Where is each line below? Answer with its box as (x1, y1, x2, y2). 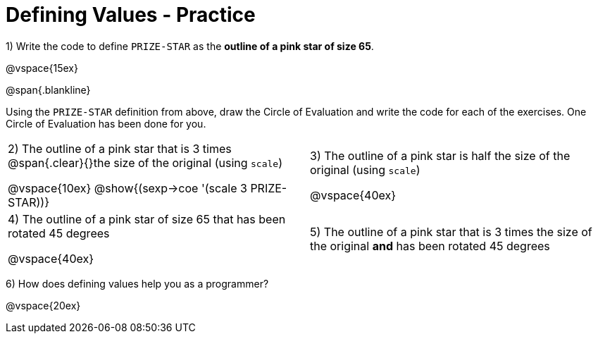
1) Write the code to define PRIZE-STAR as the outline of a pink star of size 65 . (6, 39, 374, 52)
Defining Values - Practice (6, 3, 256, 27)
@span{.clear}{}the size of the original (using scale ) (8, 155, 283, 170)
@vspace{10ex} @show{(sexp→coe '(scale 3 (8, 180, 247, 195)
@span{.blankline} (6, 83, 91, 96)
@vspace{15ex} (6, 61, 78, 74)
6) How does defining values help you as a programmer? (6, 277, 269, 290)
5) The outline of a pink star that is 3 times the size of (310, 224, 592, 239)
